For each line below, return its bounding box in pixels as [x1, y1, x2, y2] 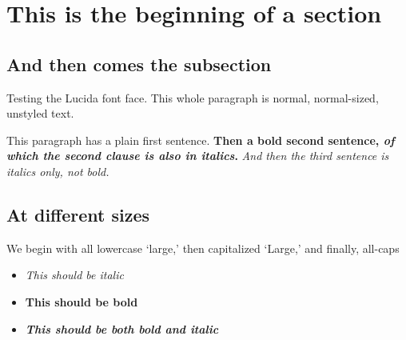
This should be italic [25, 266, 124, 283]
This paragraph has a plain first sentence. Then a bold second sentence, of [6, 131, 395, 148]
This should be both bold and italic [25, 320, 219, 337]
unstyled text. [6, 105, 74, 122]
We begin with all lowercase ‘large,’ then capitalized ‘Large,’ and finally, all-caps [6, 239, 400, 256]
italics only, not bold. [6, 162, 109, 179]
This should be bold [25, 293, 138, 310]
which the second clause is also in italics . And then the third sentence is [6, 147, 389, 164]
